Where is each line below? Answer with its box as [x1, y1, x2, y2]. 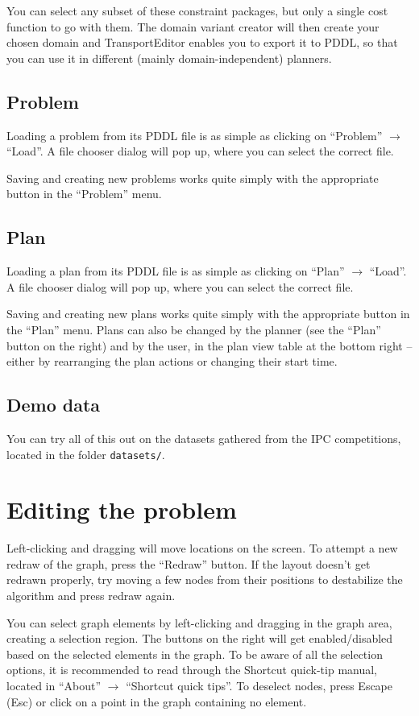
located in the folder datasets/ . [6, 445, 165, 462]
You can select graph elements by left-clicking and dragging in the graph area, [6, 614, 392, 631]
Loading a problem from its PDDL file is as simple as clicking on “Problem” [6, 126, 383, 143]
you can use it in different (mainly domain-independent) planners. [6, 49, 332, 66]
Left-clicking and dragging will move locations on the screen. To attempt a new [6, 540, 398, 557]
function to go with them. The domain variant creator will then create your [6, 18, 380, 35]
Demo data [6, 392, 101, 417]
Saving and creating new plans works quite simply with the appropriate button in [6, 305, 410, 322]
